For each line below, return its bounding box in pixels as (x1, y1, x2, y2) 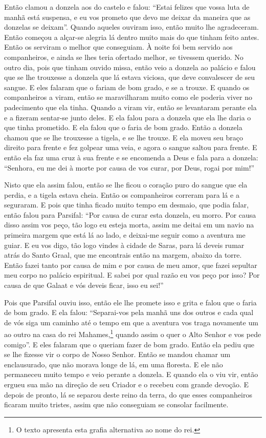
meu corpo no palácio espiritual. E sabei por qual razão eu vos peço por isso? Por (4, 269, 260, 280)
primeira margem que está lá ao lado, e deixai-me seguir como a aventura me (4, 230, 246, 240)
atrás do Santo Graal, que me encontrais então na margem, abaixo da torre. (4, 249, 242, 260)
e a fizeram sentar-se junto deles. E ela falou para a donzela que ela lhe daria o (4, 112, 251, 122)
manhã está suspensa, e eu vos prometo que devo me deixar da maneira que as (4, 11, 251, 22)
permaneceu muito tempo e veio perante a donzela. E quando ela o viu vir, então (4, 369, 258, 380)
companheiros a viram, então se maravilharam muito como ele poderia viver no (4, 92, 252, 102)
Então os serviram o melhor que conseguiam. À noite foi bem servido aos (4, 41, 233, 52)
